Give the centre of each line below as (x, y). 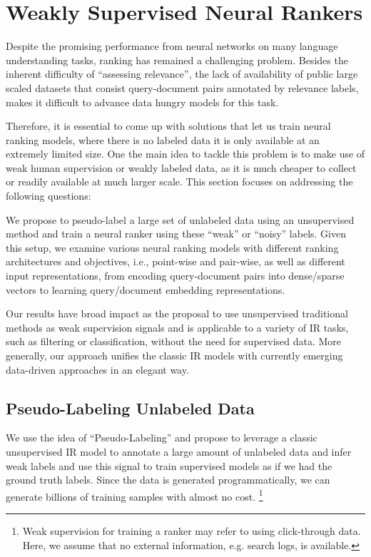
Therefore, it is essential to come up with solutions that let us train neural (168, 126)
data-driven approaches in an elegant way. (97, 369)
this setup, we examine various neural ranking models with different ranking (172, 247)
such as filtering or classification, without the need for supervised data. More (174, 341)
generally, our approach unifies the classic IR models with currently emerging (174, 355)
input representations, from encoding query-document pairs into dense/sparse (175, 276)
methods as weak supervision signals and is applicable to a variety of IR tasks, (177, 327)
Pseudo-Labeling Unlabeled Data (130, 408)
